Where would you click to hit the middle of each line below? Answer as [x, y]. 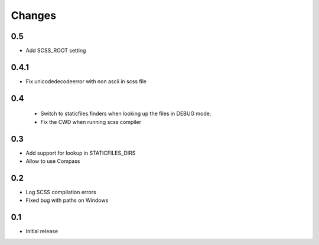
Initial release [42, 231]
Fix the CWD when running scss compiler [91, 122]
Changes [33, 15]
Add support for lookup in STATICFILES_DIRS [81, 153]
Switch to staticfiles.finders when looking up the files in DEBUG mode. [126, 114]
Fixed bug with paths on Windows [67, 200]
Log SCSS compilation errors [61, 192]
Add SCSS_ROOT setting [56, 51]
